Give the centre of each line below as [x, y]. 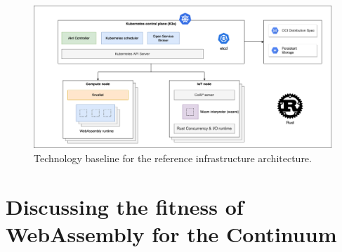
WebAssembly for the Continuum [171, 233]
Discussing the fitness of [125, 206]
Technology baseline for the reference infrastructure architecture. [173, 158]
